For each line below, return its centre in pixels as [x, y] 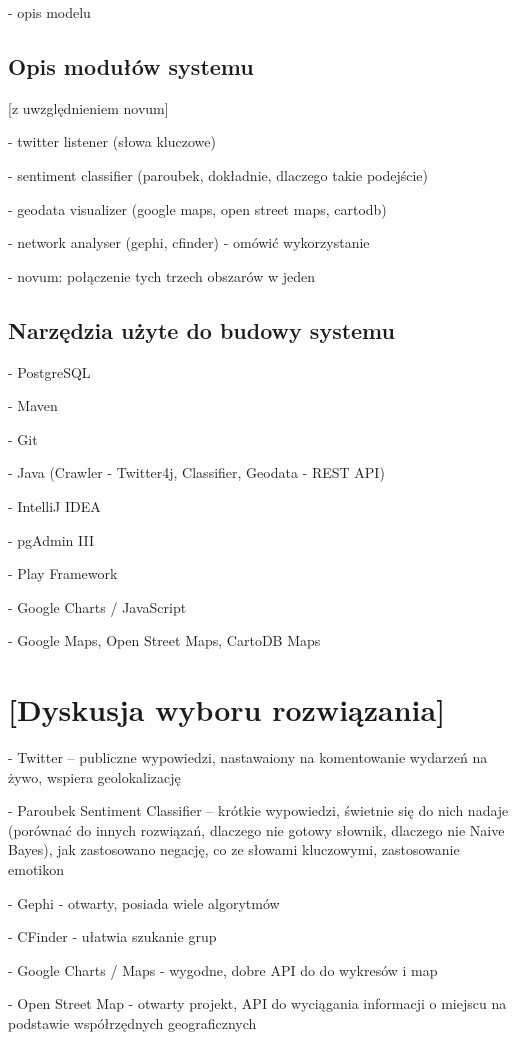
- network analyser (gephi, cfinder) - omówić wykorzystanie [189, 242]
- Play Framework [63, 573]
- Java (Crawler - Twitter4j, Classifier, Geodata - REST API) [196, 472]
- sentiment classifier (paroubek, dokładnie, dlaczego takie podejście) [218, 174]
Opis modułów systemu [131, 65]
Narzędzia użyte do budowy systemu [201, 329]
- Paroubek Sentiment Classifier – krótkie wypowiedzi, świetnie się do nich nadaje [258, 810]
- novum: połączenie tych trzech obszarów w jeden [161, 275]
